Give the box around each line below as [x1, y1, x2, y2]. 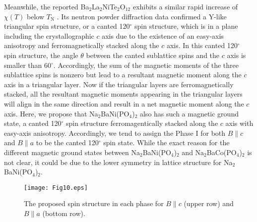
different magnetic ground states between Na [4, 147, 140, 157]
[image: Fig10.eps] [24, 184, 88, 191]
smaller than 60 [4, 59, 52, 70]
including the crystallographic [4, 30, 94, 41]
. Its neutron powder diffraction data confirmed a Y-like [57, 11, 227, 21]
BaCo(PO [206, 147, 237, 157]
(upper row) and [184, 198, 234, 209]
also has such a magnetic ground [139, 108, 239, 118]
